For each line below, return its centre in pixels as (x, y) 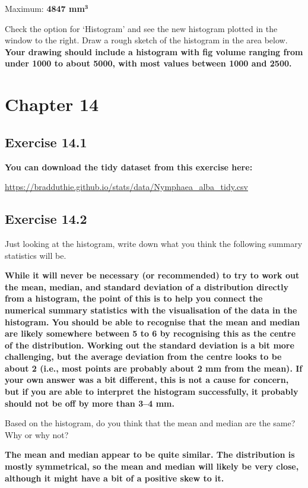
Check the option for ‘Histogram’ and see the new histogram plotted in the (141, 28)
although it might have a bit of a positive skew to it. (115, 478)
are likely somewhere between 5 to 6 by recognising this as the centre (150, 333)
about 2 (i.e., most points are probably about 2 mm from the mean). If (154, 368)
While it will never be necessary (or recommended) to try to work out (152, 275)
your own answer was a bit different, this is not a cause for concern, (147, 380)
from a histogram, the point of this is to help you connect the (134, 298)
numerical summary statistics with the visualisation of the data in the (151, 310)
